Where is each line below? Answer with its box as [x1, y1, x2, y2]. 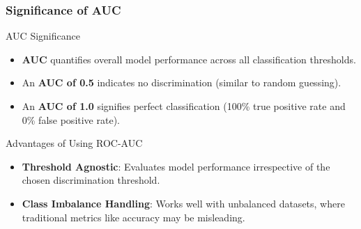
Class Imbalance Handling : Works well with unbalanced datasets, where [22, 196, 345, 210]
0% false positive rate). [22, 112, 120, 127]
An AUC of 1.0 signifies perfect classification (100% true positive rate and [22, 99, 346, 113]
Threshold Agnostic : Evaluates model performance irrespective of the [22, 159, 330, 173]
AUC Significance [6, 29, 80, 43]
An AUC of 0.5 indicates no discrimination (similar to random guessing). [22, 75, 341, 90]
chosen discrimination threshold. [22, 173, 160, 187]
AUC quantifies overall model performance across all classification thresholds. [22, 52, 356, 66]
